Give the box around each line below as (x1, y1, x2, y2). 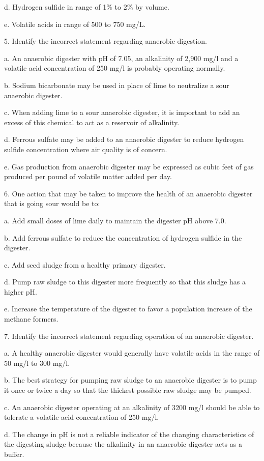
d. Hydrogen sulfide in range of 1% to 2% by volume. (4, 2, 169, 12)
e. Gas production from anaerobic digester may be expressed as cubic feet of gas (4, 161, 254, 171)
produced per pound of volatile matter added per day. (4, 171, 172, 182)
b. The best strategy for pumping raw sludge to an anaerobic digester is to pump (4, 374, 257, 385)
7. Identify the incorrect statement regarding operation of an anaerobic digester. (4, 330, 254, 341)
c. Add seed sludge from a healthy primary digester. (4, 259, 166, 270)
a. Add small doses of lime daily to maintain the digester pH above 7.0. (4, 215, 226, 225)
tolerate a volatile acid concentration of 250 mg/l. (4, 412, 159, 422)
